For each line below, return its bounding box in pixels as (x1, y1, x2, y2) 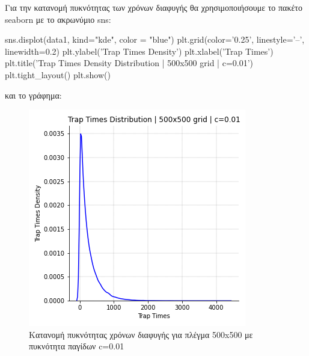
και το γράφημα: (5, 88, 62, 101)
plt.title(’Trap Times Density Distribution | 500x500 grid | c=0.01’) (5, 57, 253, 69)
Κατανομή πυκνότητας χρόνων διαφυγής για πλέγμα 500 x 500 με (29, 328, 253, 340)
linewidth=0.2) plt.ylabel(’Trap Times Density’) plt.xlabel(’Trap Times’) (5, 44, 274, 57)
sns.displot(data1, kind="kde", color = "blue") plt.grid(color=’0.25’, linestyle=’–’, (5, 33, 305, 46)
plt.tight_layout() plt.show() (5, 68, 111, 81)
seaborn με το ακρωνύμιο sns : (5, 13, 111, 25)
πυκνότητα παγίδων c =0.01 (29, 340, 124, 352)
